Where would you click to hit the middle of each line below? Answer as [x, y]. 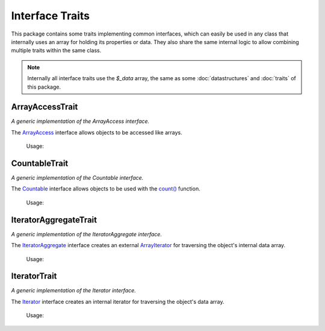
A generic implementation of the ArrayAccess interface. [80, 121]
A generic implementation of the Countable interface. [77, 178]
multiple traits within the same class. [56, 51]
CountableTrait [40, 163]
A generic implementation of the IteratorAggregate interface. [87, 234]
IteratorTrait [34, 276]
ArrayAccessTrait [45, 107]
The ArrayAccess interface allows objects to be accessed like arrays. [97, 132]
